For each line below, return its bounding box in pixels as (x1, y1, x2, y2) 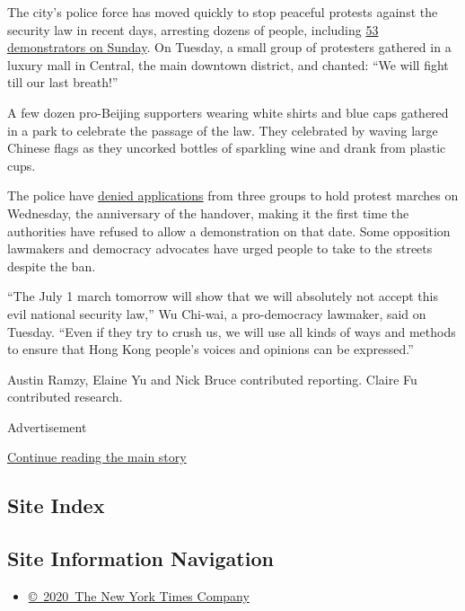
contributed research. (7, 387, 123, 406)
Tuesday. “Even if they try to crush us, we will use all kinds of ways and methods (7, 322, 456, 341)
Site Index (7, 491, 105, 519)
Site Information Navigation (7, 545, 274, 572)
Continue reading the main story (7, 447, 187, 466)
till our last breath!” (7, 73, 118, 92)
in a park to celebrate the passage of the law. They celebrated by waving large (7, 120, 438, 139)
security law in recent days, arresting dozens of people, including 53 (7, 20, 379, 39)
